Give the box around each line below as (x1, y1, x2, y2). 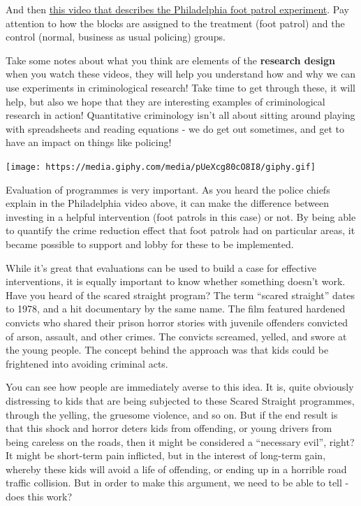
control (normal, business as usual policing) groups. (6, 29, 226, 44)
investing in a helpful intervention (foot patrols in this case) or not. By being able (6, 209, 356, 224)
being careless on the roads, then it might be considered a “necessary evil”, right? (6, 434, 355, 449)
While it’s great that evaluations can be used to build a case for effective (6, 260, 316, 275)
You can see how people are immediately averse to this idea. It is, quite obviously (6, 379, 354, 394)
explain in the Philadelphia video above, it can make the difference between (6, 196, 330, 210)
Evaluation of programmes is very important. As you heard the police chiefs (6, 182, 330, 196)
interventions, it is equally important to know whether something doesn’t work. (6, 274, 346, 289)
